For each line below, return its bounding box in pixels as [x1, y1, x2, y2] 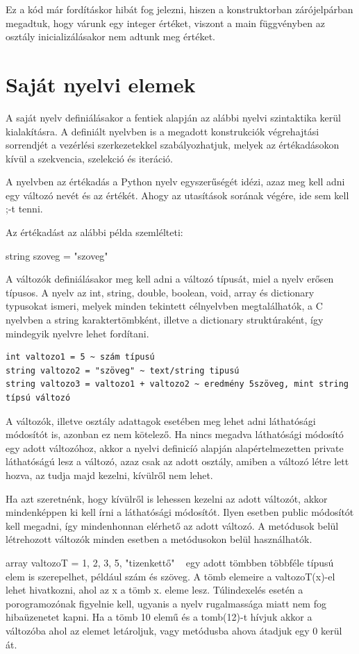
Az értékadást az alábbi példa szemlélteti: [6, 225, 183, 240]
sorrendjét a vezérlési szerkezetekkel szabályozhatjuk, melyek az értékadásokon [6, 137, 340, 152]
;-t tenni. [6, 201, 43, 216]
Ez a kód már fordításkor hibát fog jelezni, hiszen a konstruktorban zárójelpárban [6, 2, 353, 16]
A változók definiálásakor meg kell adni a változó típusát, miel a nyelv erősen [6, 271, 334, 286]
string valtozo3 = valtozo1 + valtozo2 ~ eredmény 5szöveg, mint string [6, 379, 349, 389]
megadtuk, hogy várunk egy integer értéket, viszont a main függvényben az [6, 15, 325, 30]
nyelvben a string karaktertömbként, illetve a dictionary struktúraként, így [6, 312, 324, 327]
